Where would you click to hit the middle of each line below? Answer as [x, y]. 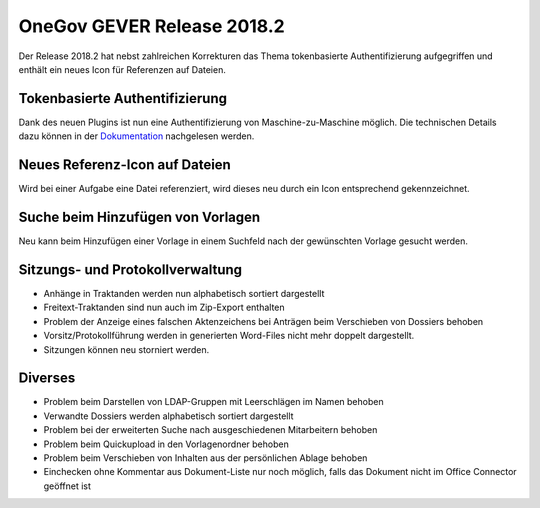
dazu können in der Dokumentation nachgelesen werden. [136, 136]
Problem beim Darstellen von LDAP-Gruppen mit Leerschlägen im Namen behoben [213, 402]
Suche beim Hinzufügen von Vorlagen [139, 216]
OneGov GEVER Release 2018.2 [151, 26]
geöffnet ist [67, 486]
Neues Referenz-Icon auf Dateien [125, 165]
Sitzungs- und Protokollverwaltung [130, 269]
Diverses [47, 378]
